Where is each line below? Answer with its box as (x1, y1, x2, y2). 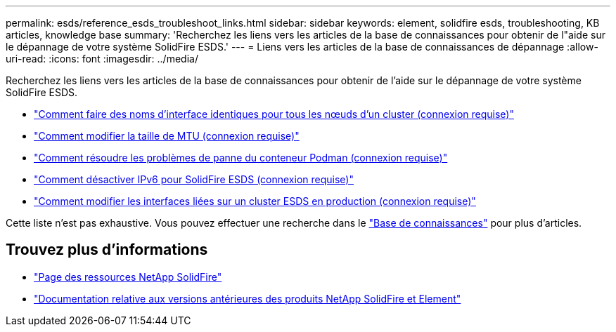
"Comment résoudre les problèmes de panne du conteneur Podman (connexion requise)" (34, 152, 448, 164)
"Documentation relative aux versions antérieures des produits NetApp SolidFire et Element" (34, 292, 461, 305)
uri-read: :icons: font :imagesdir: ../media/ (6, 53, 198, 65)
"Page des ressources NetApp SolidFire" (34, 270, 222, 283)
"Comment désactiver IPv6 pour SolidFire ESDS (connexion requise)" (34, 173, 354, 185)
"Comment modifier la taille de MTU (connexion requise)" (34, 130, 300, 142)
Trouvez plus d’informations (6, 241, 208, 259)
